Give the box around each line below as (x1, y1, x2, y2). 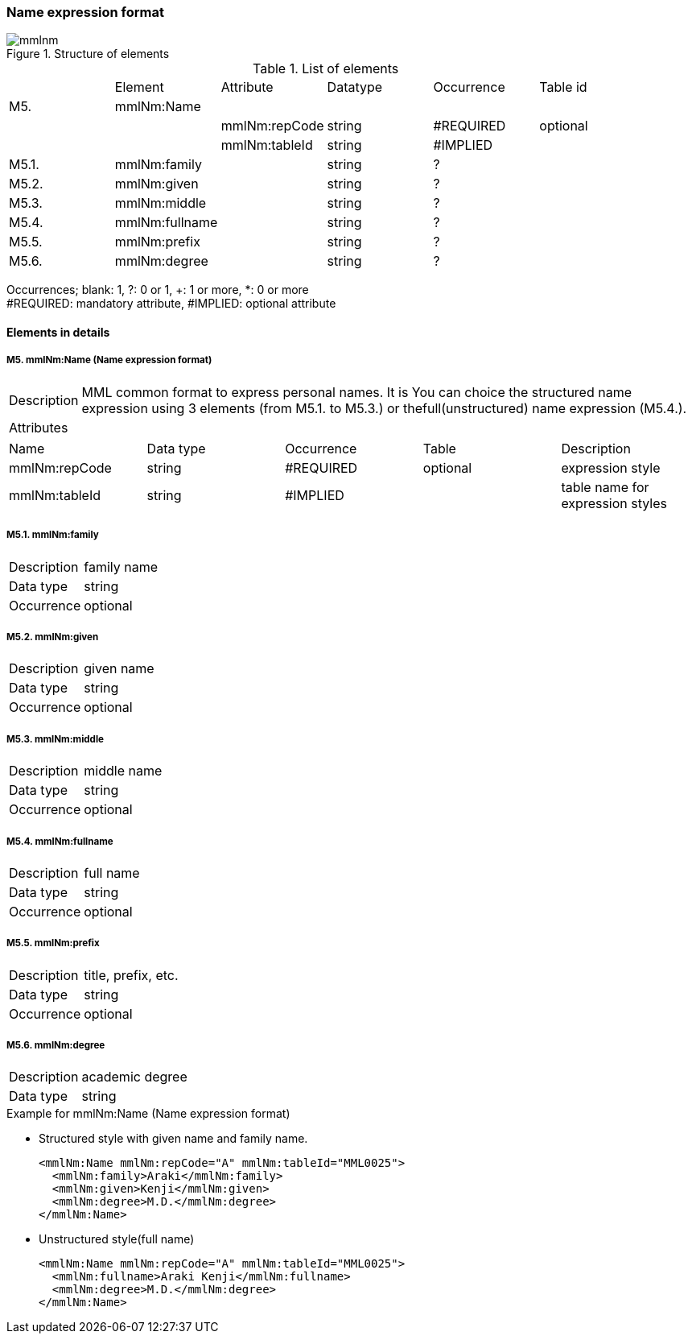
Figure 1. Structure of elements (6, 47, 170, 61)
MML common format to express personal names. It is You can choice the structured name (81, 383, 632, 400)
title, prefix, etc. (84, 966, 179, 983)
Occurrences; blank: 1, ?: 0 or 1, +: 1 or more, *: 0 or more (6, 283, 309, 297)
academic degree (81, 1069, 187, 1086)
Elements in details (6, 325, 110, 339)
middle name (84, 763, 163, 780)
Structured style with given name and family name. (39, 1131, 308, 1146)
